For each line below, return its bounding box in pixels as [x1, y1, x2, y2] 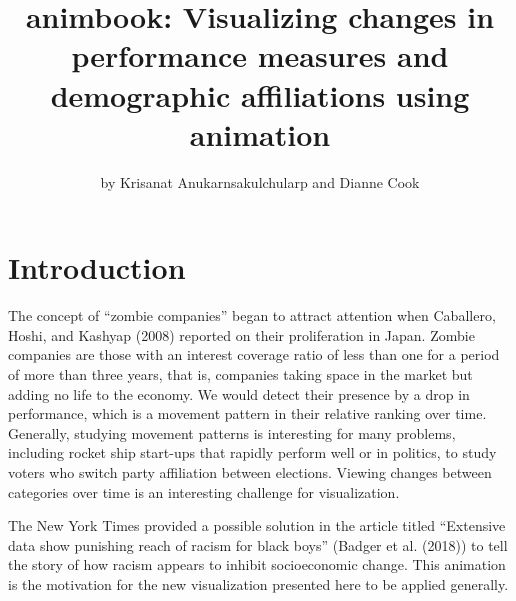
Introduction [8, 247, 186, 288]
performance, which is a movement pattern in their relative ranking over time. [8, 403, 487, 424]
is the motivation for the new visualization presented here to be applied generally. [8, 573, 509, 594]
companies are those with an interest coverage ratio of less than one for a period [8, 344, 500, 365]
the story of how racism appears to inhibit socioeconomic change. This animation [8, 554, 506, 575]
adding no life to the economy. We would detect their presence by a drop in [8, 383, 470, 404]
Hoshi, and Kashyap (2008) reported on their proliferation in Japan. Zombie [8, 324, 475, 345]
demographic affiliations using [50, 74, 470, 115]
